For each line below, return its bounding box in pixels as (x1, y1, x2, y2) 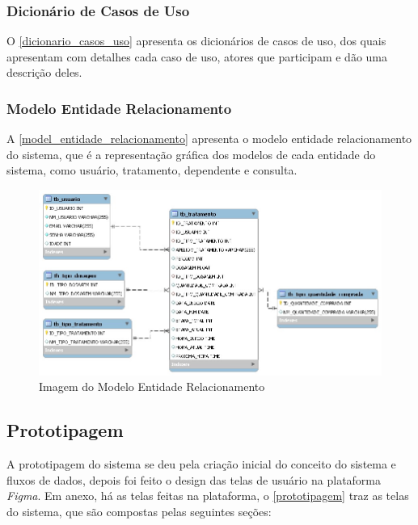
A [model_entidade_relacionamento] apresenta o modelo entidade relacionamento (6, 130, 412, 147)
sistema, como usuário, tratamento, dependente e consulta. (6, 162, 298, 178)
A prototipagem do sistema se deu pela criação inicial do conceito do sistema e (6, 456, 396, 472)
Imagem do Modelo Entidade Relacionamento (39, 378, 265, 395)
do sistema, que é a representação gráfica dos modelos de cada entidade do (6, 145, 376, 162)
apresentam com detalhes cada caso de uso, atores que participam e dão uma (6, 48, 387, 65)
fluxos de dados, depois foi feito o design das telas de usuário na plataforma (6, 471, 382, 488)
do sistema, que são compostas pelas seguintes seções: (6, 502, 272, 519)
